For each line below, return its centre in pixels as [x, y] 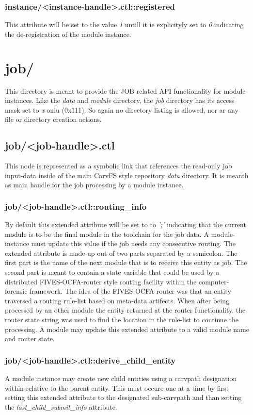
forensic [16, 291]
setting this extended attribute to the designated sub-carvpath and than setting [123, 397]
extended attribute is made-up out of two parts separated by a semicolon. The [121, 253]
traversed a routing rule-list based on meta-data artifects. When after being [117, 300]
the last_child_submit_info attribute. [61, 407]
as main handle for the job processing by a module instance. [94, 185]
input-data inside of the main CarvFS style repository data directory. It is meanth [127, 175]
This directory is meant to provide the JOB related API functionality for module [125, 91]
